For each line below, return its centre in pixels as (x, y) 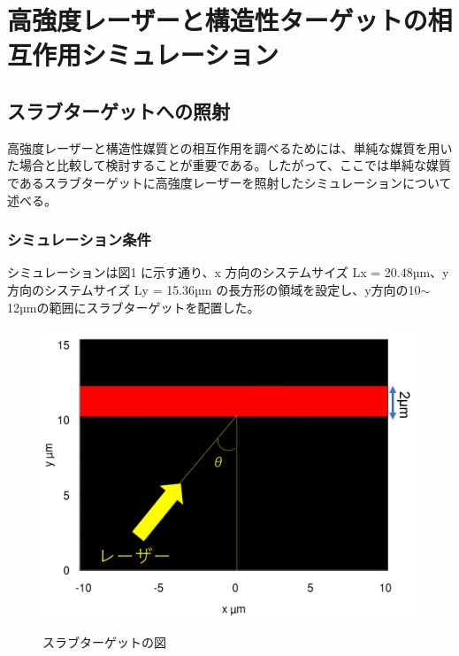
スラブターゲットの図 (104, 642)
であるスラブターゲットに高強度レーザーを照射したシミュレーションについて (229, 182)
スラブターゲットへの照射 (119, 110)
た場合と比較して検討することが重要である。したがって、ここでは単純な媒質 (229, 165)
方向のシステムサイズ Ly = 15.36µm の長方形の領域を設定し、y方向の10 (214, 289)
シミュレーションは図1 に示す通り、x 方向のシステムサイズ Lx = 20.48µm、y (228, 272)
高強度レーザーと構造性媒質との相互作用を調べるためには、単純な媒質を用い (230, 147)
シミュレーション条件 (79, 239)
